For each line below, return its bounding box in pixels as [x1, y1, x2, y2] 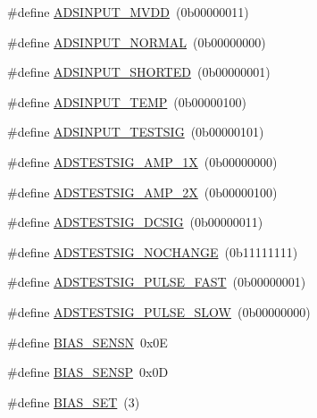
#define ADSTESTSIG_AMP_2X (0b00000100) [7, 182, 278, 201]
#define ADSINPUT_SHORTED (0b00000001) [7, 63, 271, 81]
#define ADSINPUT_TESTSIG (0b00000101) [7, 122, 264, 141]
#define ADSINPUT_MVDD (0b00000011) [7, 3, 249, 21]
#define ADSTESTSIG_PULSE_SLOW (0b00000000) [7, 302, 311, 321]
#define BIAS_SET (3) [7, 392, 140, 411]
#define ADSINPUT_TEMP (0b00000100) [7, 92, 246, 111]
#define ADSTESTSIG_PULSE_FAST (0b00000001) [7, 272, 306, 291]
